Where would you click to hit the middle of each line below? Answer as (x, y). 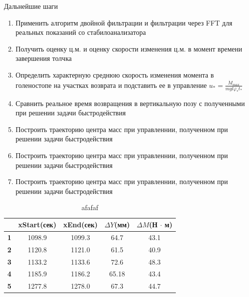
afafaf (90, 207)
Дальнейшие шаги (31, 6)
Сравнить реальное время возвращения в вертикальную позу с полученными (130, 103)
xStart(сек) (37, 225)
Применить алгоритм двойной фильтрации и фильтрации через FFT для (124, 22)
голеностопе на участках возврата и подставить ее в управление (111, 85)
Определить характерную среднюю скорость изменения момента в (115, 74)
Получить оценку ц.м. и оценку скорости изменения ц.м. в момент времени (129, 48)
